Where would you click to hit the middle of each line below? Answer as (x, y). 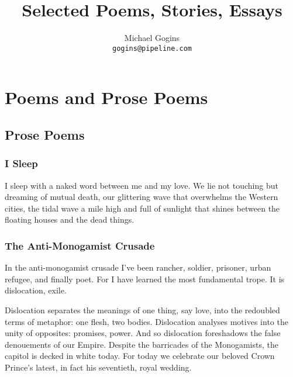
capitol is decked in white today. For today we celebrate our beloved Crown (140, 356)
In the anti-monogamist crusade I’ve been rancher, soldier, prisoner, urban (138, 267)
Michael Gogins (152, 38)
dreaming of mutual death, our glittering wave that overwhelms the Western (142, 197)
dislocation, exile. (36, 290)
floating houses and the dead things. (70, 219)
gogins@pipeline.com (152, 48)
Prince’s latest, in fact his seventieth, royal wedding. (98, 367)
